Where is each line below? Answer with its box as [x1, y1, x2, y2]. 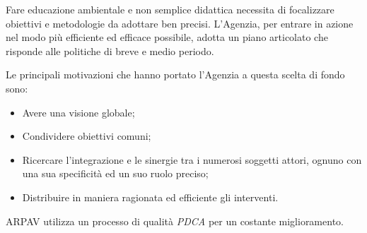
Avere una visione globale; [22, 104, 135, 119]
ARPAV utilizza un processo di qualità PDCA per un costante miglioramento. [6, 213, 344, 228]
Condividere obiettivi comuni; [22, 129, 151, 143]
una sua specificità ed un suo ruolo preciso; [22, 166, 209, 181]
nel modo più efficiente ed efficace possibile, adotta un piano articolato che [6, 30, 328, 44]
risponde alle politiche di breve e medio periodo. [6, 43, 214, 58]
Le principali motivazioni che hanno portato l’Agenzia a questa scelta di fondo [6, 67, 345, 82]
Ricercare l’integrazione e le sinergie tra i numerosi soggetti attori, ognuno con [22, 152, 362, 167]
